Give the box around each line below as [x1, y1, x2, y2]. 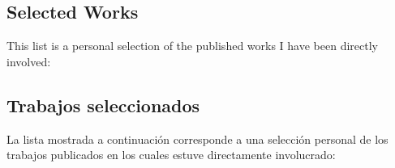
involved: [6, 52, 51, 69]
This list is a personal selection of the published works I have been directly [6, 37, 378, 54]
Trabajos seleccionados [6, 92, 200, 117]
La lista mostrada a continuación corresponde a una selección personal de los [6, 130, 389, 147]
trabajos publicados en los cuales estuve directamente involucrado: [6, 146, 336, 163]
